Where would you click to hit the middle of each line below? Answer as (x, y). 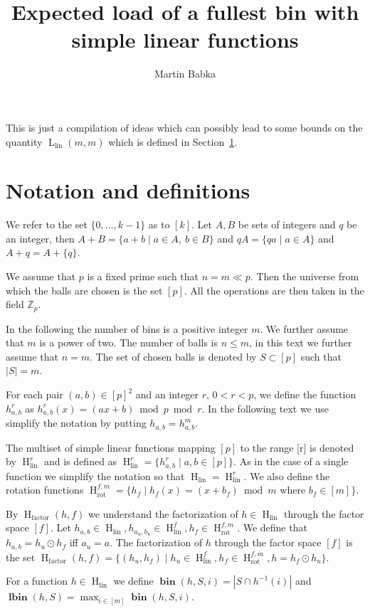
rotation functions (45, 490)
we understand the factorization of (163, 513)
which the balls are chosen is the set (84, 290)
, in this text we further (301, 342)
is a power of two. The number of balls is (129, 342)
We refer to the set (47, 224)
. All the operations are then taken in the (274, 290)
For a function (37, 581)
